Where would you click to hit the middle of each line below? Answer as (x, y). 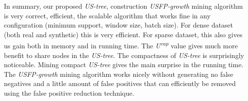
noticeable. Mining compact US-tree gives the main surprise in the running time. (124, 65)
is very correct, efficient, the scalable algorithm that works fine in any (107, 15)
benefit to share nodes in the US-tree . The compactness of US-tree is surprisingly (124, 55)
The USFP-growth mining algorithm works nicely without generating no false (119, 74)
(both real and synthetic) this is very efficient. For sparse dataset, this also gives (123, 34)
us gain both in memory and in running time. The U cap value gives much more (121, 45)
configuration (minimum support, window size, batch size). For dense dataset (119, 25)
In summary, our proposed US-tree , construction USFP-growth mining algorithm (124, 6)
